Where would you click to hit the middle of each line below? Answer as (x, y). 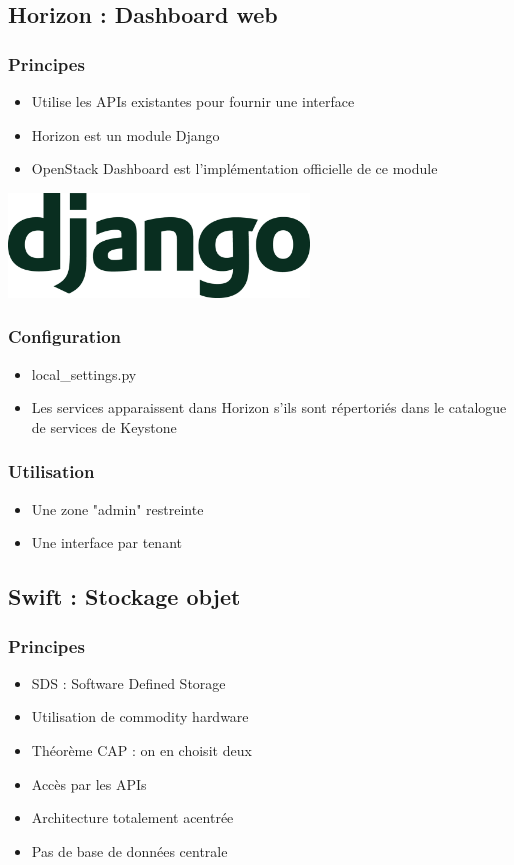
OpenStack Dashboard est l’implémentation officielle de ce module (234, 168)
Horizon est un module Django (125, 134)
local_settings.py (84, 373)
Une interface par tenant (106, 542)
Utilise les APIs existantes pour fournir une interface (193, 101)
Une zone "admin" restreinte (117, 508)
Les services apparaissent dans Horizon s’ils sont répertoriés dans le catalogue (269, 407)
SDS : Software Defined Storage (128, 682)
